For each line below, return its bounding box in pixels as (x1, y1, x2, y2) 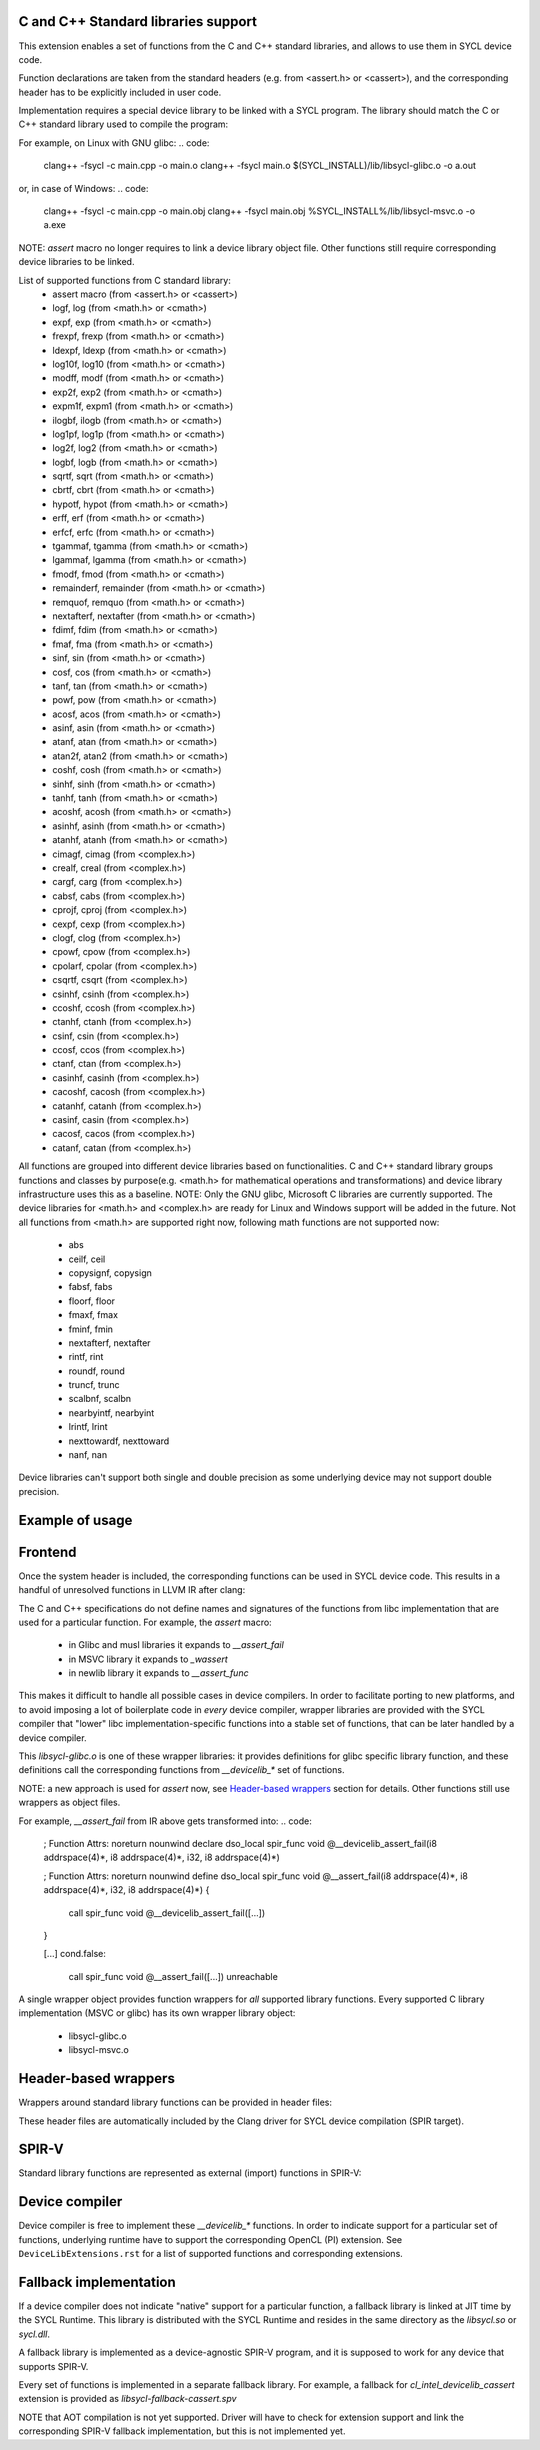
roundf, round (68, 1365, 125, 1377)
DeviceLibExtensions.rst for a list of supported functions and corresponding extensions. (18, 2248, 404, 2260)
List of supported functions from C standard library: (18, 274, 232, 286)
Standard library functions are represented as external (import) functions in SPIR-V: (18, 2167, 362, 2179)
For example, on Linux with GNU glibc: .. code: (18, 136, 210, 149)
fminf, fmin (68, 1323, 114, 1335)
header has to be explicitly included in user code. (18, 86, 222, 98)
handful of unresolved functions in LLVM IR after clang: (18, 1584, 246, 1596)
